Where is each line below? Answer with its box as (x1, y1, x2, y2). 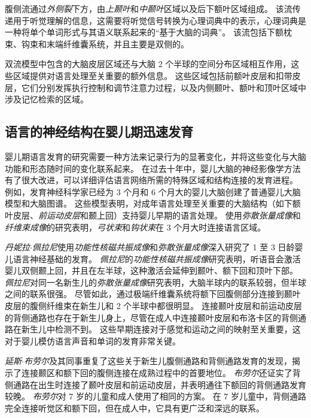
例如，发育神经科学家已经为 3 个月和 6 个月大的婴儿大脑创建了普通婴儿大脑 (5, 185, 301, 198)
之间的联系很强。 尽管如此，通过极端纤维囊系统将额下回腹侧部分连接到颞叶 (5, 287, 301, 300)
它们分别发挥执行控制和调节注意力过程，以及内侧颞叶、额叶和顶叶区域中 (21, 81, 306, 93)
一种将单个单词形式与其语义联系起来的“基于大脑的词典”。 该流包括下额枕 (5, 26, 292, 38)
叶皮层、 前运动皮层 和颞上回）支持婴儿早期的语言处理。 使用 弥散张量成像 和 (5, 208, 301, 221)
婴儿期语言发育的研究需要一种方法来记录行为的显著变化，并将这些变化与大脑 (5, 150, 306, 162)
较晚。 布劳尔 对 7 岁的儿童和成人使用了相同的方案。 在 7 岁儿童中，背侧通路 (5, 390, 306, 402)
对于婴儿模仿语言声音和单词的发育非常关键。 (5, 334, 181, 347)
